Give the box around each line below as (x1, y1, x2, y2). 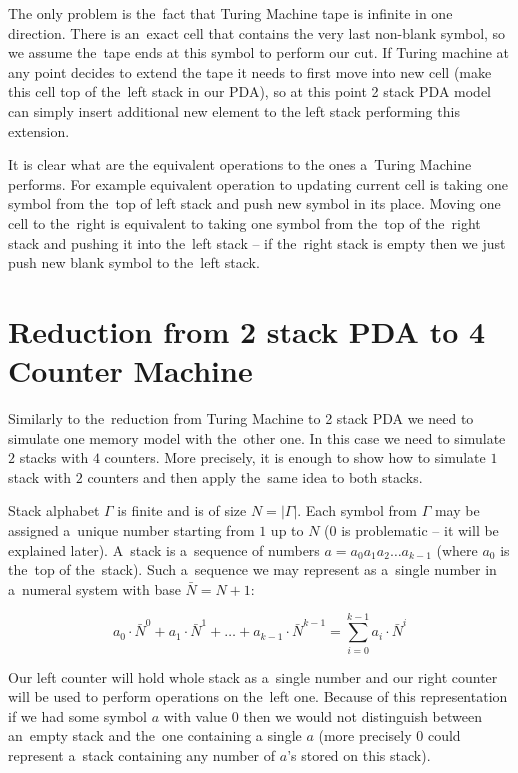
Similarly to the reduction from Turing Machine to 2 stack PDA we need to (8, 408, 474, 429)
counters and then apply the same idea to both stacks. (87, 466, 423, 487)
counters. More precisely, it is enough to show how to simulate (104, 447, 486, 468)
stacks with (19, 447, 89, 468)
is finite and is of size (117, 500, 247, 521)
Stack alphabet (8, 500, 100, 521)
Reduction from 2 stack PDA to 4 (8, 310, 486, 351)
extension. (8, 120, 70, 141)
